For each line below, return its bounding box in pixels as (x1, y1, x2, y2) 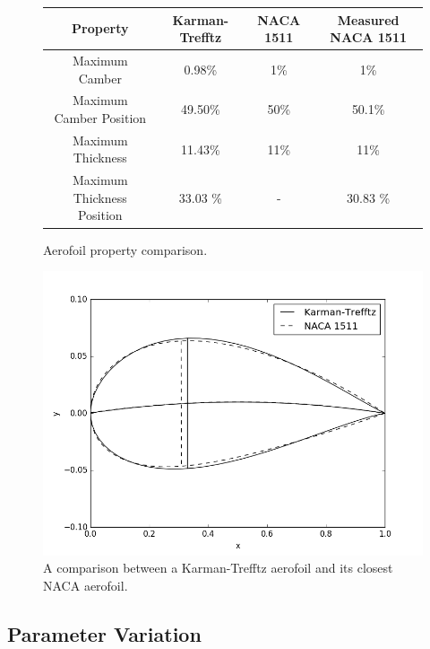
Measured (337, 10, 400, 29)
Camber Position (54, 108, 147, 127)
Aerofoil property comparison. (43, 240, 208, 259)
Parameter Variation (7, 619, 202, 647)
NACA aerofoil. (43, 575, 128, 594)
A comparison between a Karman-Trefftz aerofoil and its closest (43, 558, 393, 577)
